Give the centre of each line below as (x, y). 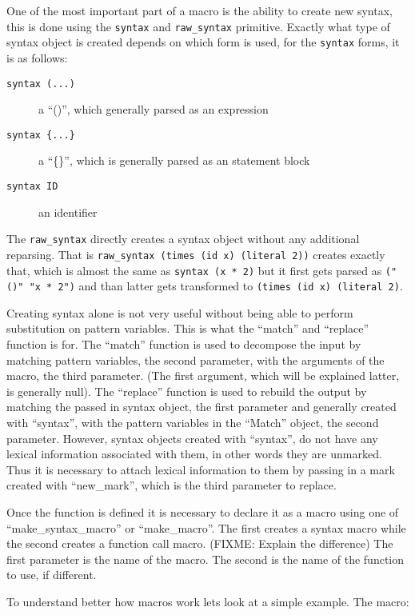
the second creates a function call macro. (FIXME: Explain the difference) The (200, 543)
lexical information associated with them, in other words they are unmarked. (194, 454)
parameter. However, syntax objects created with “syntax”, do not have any (192, 438)
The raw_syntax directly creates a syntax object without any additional (183, 239)
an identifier (68, 212)
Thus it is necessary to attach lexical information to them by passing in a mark (201, 469)
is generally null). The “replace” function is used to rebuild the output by (187, 391)
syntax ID (32, 186)
